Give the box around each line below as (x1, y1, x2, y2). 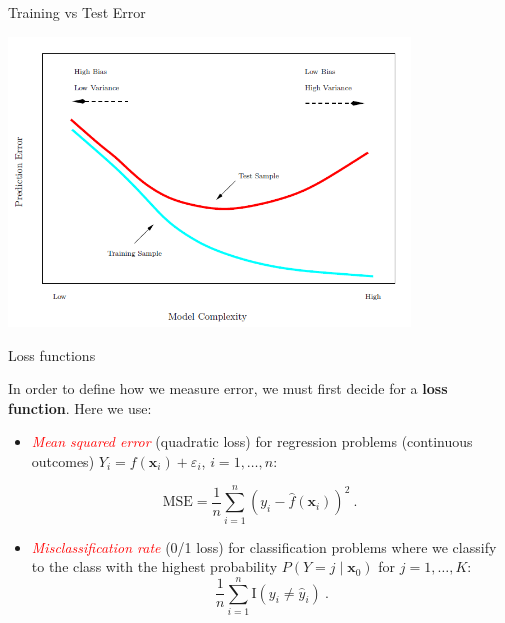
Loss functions (8, 344, 96, 365)
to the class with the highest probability (31, 556, 278, 577)
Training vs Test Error (8, 2, 146, 22)
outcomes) (31, 450, 95, 471)
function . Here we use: (8, 397, 152, 418)
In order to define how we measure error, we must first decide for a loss (8, 378, 448, 399)
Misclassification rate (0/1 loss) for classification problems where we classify (31, 536, 497, 557)
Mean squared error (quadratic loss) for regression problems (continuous (31, 431, 473, 452)
